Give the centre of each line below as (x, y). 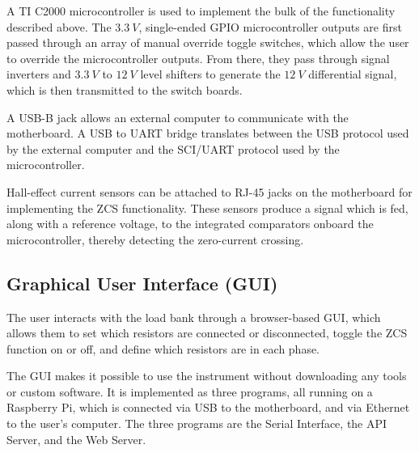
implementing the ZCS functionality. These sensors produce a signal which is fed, (207, 207)
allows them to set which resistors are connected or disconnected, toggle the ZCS (207, 333)
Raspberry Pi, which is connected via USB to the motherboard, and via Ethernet (208, 407)
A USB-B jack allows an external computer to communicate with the (178, 117)
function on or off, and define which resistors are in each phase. (163, 348)
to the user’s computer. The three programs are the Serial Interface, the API (197, 423)
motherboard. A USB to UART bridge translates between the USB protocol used (208, 133)
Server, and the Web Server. (76, 439)
